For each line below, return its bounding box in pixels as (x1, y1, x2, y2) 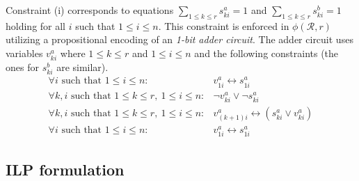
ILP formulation (6, 158, 125, 180)
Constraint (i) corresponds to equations (6, 3, 174, 17)
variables (6, 45, 43, 60)
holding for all (6, 18, 66, 33)
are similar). (56, 60, 109, 74)
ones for (6, 60, 39, 74)
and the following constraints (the (194, 45, 339, 60)
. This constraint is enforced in (158, 18, 289, 33)
